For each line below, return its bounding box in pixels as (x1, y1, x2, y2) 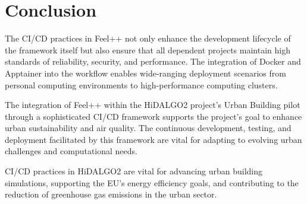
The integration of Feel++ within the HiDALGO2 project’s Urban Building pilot (5, 98, 300, 111)
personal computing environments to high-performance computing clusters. (5, 78, 278, 91)
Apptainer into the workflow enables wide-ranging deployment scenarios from (5, 66, 286, 79)
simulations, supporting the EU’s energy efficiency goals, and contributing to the (5, 176, 299, 189)
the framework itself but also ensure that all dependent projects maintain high (5, 43, 290, 56)
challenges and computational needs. (5, 145, 137, 157)
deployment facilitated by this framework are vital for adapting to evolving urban (5, 133, 302, 145)
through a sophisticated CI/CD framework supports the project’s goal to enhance (5, 110, 302, 122)
